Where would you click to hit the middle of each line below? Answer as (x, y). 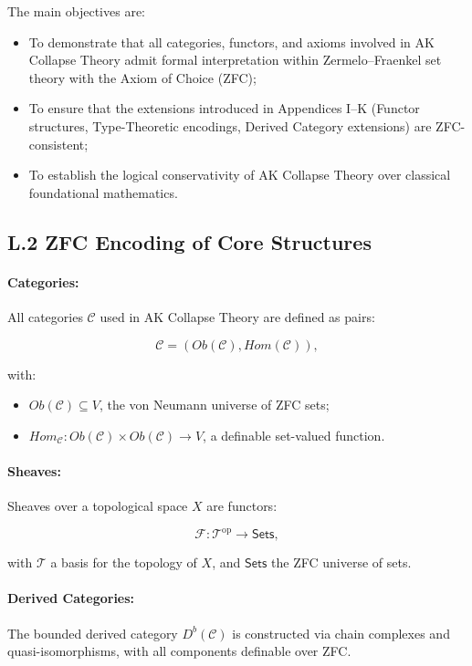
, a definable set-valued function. (294, 435)
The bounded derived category (93, 633)
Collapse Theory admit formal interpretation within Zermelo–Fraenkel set (235, 60)
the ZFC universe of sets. (341, 562)
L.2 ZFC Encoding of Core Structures (189, 241)
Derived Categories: (71, 598)
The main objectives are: (76, 11)
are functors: (242, 506)
